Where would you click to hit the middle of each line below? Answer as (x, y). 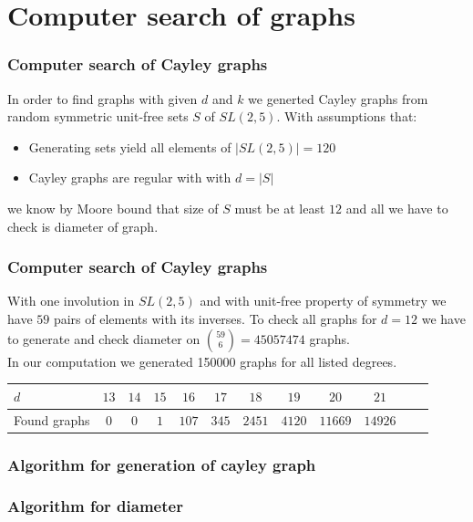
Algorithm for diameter (95, 506)
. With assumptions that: (347, 116)
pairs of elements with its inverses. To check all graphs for (215, 318)
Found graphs (52, 419)
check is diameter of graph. (83, 226)
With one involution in (71, 301)
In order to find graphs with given (103, 98)
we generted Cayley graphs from (338, 98)
